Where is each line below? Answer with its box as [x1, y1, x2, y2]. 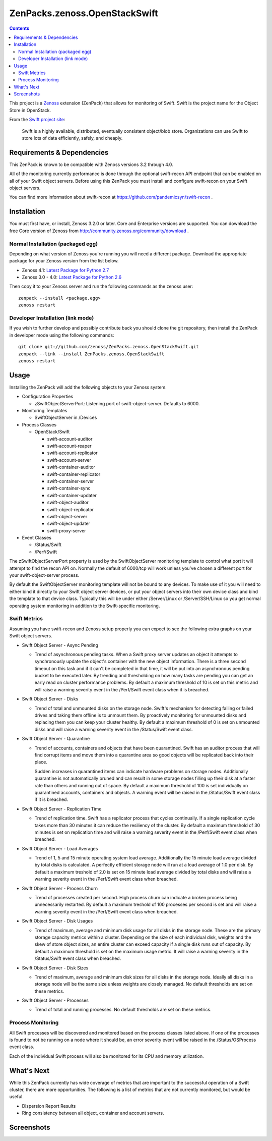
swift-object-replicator [47, 506, 94, 512]
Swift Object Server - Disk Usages [22, 918, 93, 924]
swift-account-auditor [47, 436, 93, 442]
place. [34, 759, 48, 765]
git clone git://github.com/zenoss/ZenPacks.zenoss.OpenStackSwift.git [18, 344, 199, 350]
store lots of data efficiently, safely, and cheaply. [22, 135, 123, 141]
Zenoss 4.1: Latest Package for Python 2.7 [22, 267, 109, 273]
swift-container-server [47, 478, 94, 484]
